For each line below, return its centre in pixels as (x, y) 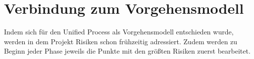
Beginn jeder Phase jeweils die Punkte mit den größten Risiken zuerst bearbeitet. (127, 51)
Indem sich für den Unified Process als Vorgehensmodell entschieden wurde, (119, 32)
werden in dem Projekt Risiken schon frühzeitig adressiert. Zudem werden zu (121, 41)
